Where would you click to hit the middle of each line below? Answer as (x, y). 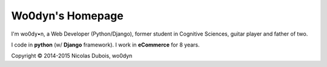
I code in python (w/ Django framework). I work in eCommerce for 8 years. (105, 45)
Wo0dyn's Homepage (67, 16)
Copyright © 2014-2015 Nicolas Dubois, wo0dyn (72, 56)
